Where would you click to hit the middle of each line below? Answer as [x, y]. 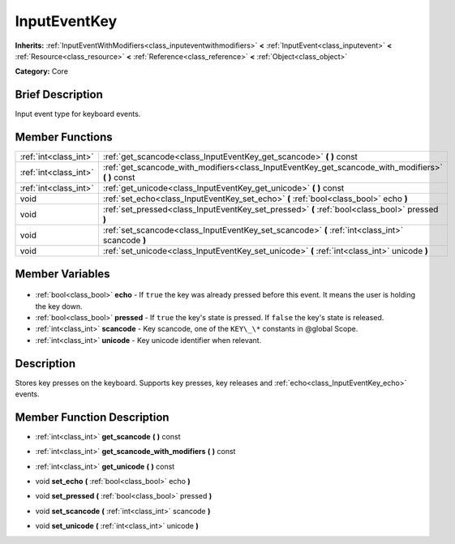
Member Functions [64, 137]
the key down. [59, 306]
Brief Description [59, 94]
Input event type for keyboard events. [78, 114]
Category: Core [42, 71]
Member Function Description [92, 417]
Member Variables [62, 274]
